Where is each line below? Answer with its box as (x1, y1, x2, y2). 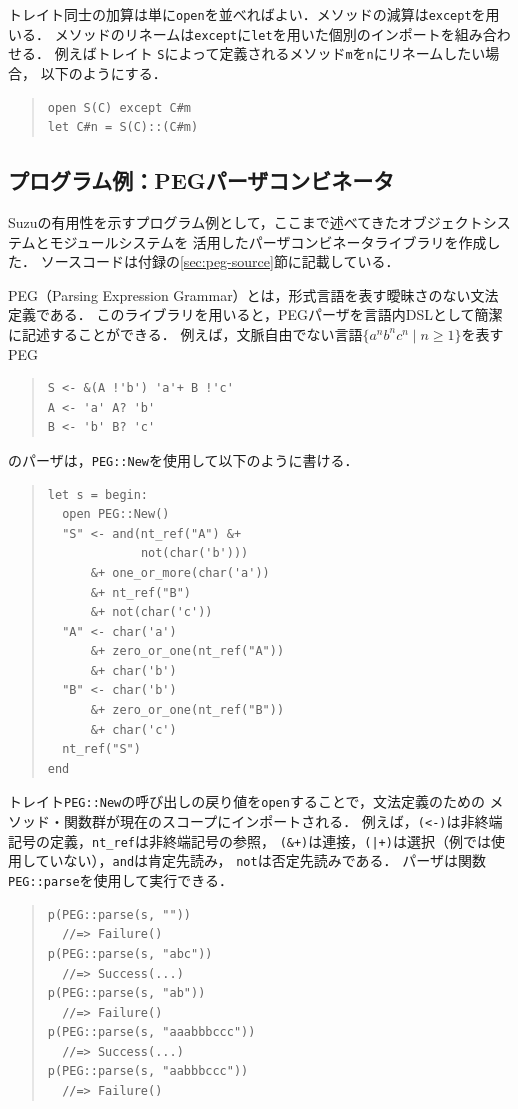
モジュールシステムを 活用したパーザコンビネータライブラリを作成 (49, 231, 487, 252)
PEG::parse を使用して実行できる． (8, 870, 233, 891)
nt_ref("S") (62, 742, 141, 757)
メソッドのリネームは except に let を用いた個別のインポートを (54, 23, 455, 44)
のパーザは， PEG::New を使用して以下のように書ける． (8, 449, 359, 470)
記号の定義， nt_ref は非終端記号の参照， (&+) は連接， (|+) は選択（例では (8, 830, 491, 851)
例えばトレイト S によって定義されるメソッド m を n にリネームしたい (54, 43, 486, 64)
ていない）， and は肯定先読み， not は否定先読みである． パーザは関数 (35, 850, 486, 871)
